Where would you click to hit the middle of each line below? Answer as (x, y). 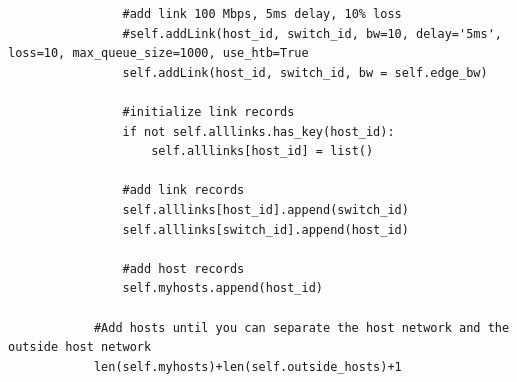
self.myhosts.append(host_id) (222, 288)
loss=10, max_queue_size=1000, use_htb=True (158, 53)
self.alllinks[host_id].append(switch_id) (265, 209)
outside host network (80, 347)
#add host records (183, 268)
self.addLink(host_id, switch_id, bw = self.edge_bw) (305, 72)
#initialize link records (208, 111)
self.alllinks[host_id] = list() (262, 151)
